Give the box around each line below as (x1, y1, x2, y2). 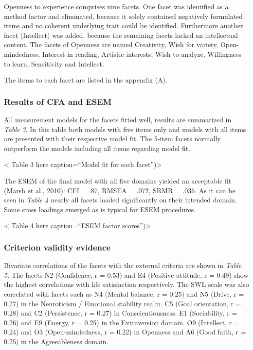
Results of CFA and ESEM (4, 95, 112, 107)
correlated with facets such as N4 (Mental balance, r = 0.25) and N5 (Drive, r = (4, 288, 244, 299)
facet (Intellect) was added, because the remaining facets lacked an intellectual (4, 30, 238, 40)
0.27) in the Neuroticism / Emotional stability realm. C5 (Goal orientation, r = (4, 298, 241, 308)
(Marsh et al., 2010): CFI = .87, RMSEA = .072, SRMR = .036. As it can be (4, 185, 235, 195)
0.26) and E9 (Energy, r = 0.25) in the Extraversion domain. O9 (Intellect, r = (4, 317, 239, 327)
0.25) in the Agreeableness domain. (4, 336, 108, 346)
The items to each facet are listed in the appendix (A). (4, 75, 167, 85)
